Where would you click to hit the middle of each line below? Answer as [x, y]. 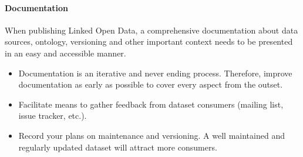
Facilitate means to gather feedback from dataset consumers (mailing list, [151, 104]
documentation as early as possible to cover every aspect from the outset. [151, 84]
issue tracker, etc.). [53, 116]
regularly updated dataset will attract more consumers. [118, 147]
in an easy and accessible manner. [65, 53]
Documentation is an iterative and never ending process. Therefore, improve [155, 73]
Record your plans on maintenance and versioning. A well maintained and [151, 135]
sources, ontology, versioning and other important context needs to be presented [149, 41]
